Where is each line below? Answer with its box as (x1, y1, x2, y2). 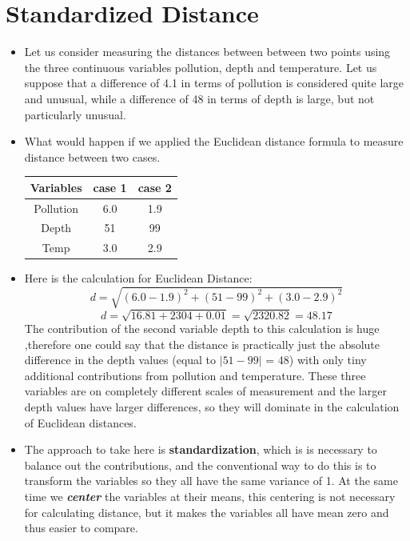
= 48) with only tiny (265, 351, 367, 368)
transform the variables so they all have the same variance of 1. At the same (24, 472, 398, 489)
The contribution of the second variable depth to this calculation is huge (24, 320, 380, 337)
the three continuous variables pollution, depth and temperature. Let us (24, 58, 377, 75)
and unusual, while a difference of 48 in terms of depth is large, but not (24, 90, 375, 106)
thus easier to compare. (24, 519, 138, 536)
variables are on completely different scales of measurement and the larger (24, 383, 387, 399)
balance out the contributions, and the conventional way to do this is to (24, 456, 376, 473)
